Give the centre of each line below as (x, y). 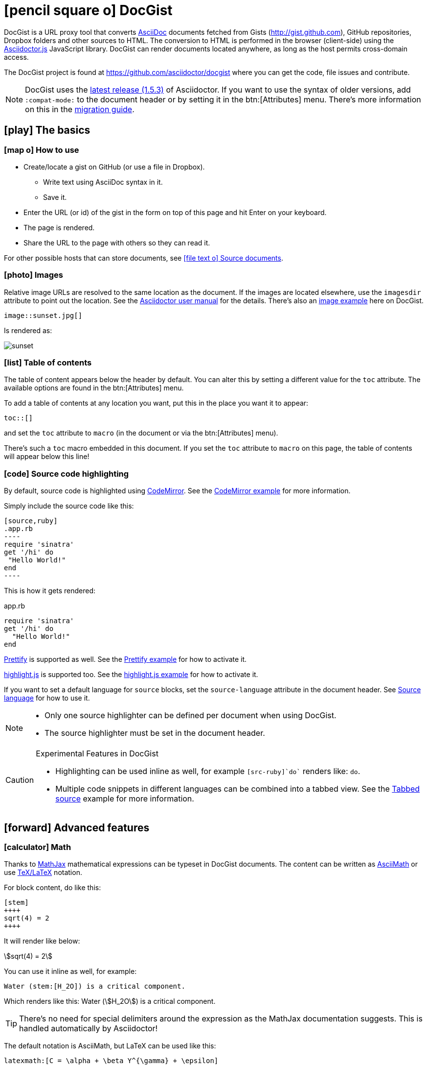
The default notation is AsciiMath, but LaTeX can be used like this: (110, 1046)
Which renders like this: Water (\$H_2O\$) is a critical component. (110, 1001)
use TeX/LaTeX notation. (43, 873)
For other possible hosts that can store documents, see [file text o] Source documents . (144, 258)
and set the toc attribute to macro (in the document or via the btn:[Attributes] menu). (141, 433)
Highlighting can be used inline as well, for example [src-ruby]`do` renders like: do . (208, 771)
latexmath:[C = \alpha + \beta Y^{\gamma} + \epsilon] (111, 1061)
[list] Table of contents (48, 363)
